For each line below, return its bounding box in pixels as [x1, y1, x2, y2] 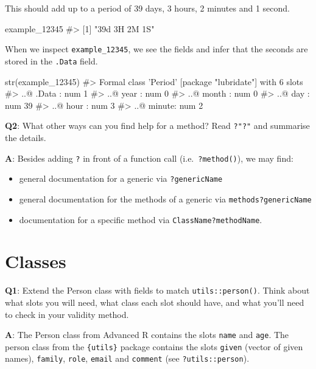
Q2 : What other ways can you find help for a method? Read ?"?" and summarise [5, 119, 310, 132]
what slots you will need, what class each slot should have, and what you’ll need [5, 295, 304, 308]
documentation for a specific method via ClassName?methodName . [19, 213, 262, 226]
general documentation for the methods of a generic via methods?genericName [19, 192, 312, 205]
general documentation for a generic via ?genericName [19, 172, 223, 185]
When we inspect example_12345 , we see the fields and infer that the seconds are [5, 43, 308, 55]
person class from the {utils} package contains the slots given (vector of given [5, 340, 303, 353]
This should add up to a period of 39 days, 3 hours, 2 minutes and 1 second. [5, 2, 290, 14]
